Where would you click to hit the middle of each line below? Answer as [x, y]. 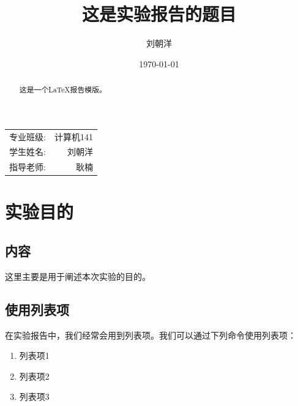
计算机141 [73, 136]
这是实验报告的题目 [159, 14]
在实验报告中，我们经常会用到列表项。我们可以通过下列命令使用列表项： [151, 335]
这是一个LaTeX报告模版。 [63, 90]
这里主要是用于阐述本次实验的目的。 [78, 276]
